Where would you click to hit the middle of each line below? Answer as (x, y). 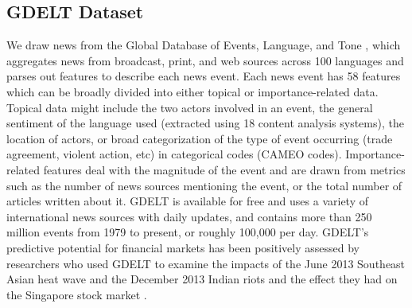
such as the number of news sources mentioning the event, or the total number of (204, 185)
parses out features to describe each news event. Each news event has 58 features (204, 76)
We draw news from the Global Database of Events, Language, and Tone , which (204, 45)
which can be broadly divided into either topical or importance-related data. (192, 91)
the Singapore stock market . (77, 294)
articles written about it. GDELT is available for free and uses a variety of (188, 201)
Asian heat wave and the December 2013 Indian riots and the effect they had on (202, 279)
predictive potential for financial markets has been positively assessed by (183, 247)
